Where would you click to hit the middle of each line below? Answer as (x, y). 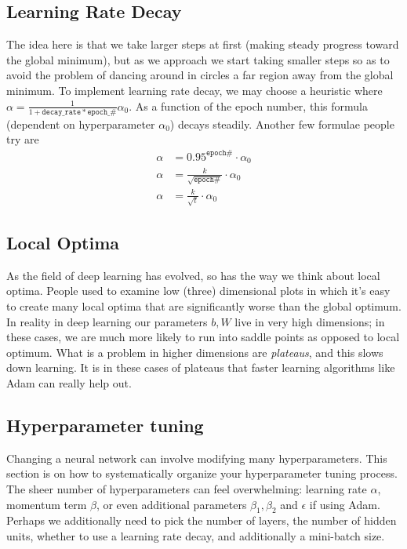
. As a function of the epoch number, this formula (248, 105)
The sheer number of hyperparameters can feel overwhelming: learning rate (187, 488)
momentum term (47, 504)
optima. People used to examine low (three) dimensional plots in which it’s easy (198, 291)
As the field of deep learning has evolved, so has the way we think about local (193, 275)
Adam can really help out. (69, 382)
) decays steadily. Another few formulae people (282, 124)
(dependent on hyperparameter (81, 124)
